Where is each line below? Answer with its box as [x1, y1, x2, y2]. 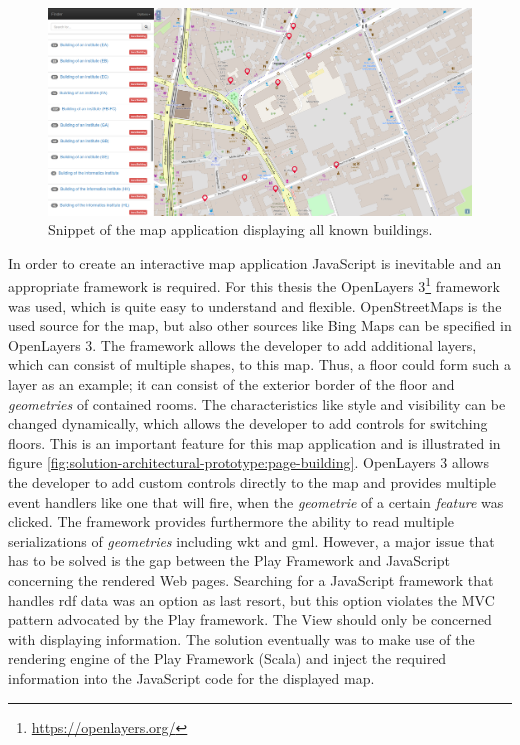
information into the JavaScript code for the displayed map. [8, 667, 375, 688]
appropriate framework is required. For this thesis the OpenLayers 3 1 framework [8, 273, 500, 297]
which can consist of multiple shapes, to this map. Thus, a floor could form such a [8, 354, 512, 375]
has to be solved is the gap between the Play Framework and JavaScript [8, 550, 450, 571]
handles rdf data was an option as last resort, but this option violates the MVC [8, 589, 495, 610]
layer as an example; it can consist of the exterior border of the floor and [8, 374, 455, 395]
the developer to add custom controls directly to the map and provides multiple [8, 472, 497, 493]
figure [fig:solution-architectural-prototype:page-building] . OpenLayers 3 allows [8, 452, 489, 473]
